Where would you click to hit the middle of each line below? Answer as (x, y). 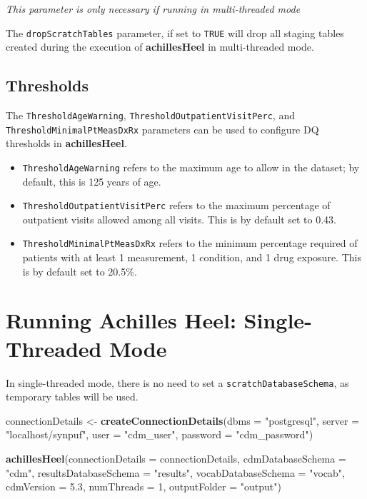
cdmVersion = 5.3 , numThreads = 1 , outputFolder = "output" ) (144, 487)
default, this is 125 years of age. (92, 181)
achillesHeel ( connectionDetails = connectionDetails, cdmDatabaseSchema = (176, 459)
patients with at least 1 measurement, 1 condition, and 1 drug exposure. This (192, 257)
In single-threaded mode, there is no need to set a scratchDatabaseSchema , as (177, 382)
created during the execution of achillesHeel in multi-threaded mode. (160, 47)
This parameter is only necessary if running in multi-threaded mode (153, 9)
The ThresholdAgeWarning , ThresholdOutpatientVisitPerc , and (150, 115)
